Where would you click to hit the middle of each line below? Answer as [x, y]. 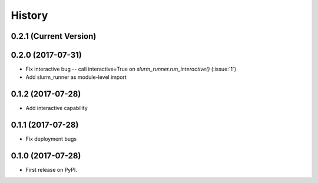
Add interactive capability [57, 108]
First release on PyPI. [52, 170]
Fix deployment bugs [51, 139]
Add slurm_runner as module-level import [76, 77]
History [29, 15]
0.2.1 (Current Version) [54, 36]
